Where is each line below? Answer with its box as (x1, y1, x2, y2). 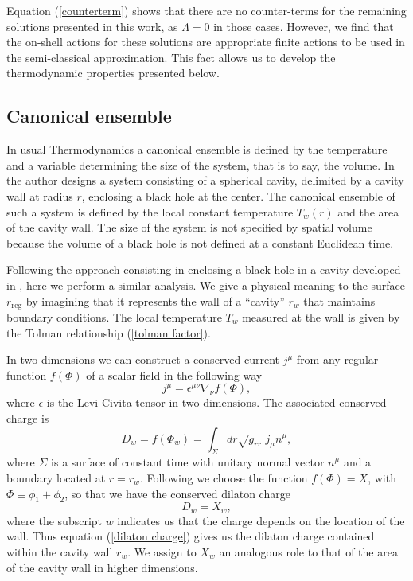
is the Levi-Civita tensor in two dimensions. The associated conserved (46, 394, 387, 411)
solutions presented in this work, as (6, 18, 178, 34)
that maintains (303, 292, 376, 309)
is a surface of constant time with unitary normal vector (51, 454, 325, 470)
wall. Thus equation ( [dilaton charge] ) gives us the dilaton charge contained (6, 528, 375, 544)
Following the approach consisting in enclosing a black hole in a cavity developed (6, 261, 401, 278)
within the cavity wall (6, 543, 113, 560)
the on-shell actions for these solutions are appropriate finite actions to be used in (6, 33, 405, 50)
